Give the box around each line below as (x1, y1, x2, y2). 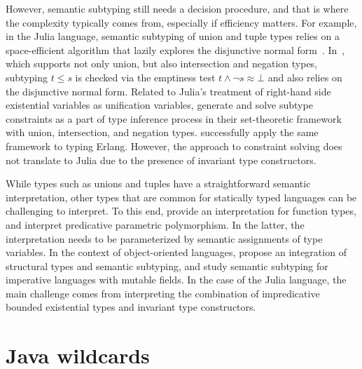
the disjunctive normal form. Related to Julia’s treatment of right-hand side (6, 83, 331, 98)
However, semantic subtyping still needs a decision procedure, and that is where (6, 1, 349, 15)
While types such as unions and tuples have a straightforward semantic (6, 176, 311, 191)
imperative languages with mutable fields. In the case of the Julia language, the (6, 272, 347, 287)
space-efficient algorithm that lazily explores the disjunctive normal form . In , (6, 42, 345, 57)
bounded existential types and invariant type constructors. (6, 300, 256, 314)
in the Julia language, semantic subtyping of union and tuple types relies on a (6, 29, 340, 43)
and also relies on (267, 69, 342, 84)
